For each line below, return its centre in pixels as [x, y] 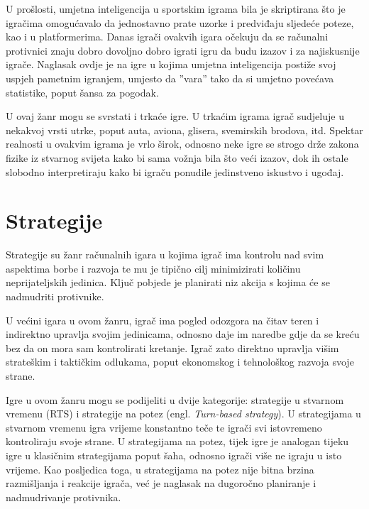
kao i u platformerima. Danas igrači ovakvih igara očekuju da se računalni [167, 37]
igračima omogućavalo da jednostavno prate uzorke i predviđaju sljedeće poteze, [180, 22]
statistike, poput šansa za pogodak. [82, 92]
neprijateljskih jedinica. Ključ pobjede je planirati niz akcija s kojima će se [168, 282]
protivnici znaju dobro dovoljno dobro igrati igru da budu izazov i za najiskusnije [183, 50]
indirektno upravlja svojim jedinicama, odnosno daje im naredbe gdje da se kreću [183, 334]
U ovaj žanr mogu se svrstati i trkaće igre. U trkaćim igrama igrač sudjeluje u [175, 116]
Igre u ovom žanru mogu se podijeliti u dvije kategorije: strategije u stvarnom [175, 399]
